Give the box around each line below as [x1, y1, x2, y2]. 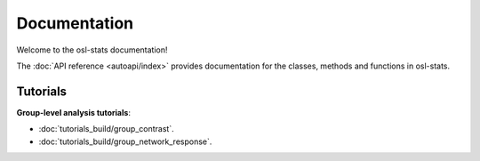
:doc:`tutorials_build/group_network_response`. [38, 136, 212, 147]
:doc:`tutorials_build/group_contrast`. [38, 124, 174, 134]
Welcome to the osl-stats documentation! [16, 44, 168, 55]
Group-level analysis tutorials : [16, 107, 131, 117]
